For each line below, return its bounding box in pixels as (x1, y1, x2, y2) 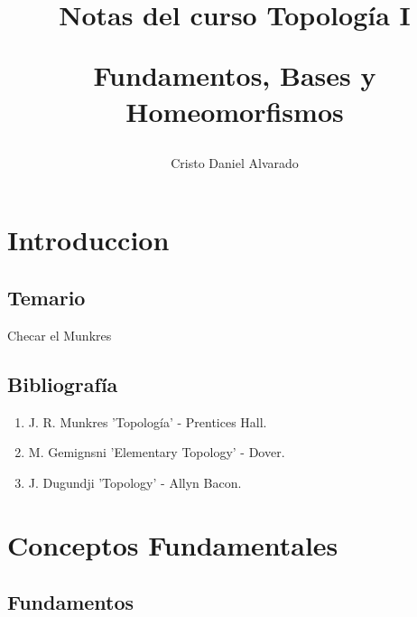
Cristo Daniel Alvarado (171, 153, 299, 172)
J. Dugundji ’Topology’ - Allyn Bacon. (28, 472, 242, 491)
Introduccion (7, 221, 170, 258)
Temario (7, 283, 86, 311)
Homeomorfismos (125, 92, 344, 129)
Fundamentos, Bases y (93, 57, 376, 94)
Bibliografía (7, 369, 118, 397)
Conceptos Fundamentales (7, 526, 338, 563)
